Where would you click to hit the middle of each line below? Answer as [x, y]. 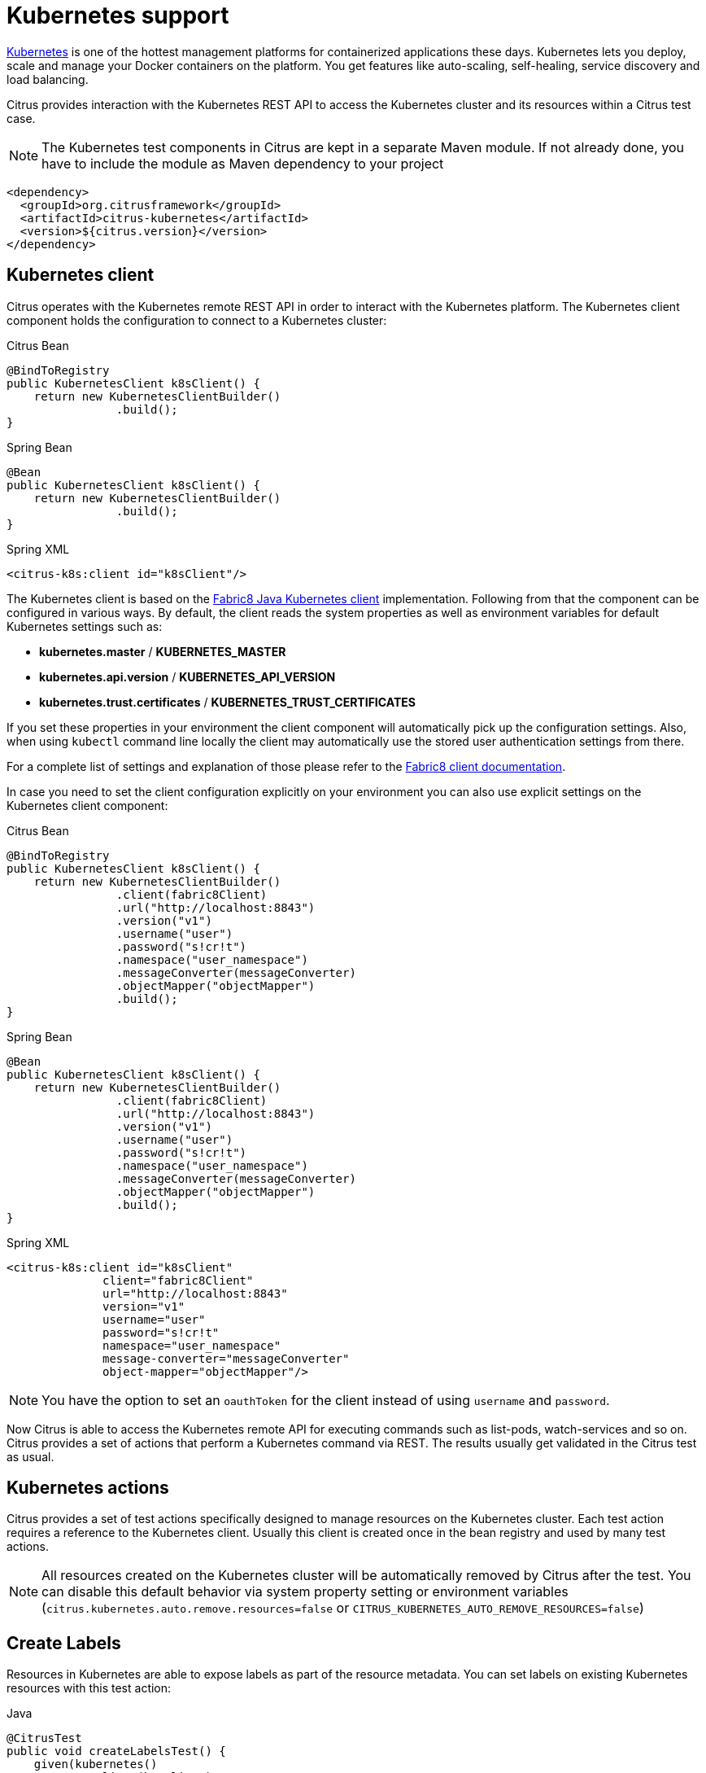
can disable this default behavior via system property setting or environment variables [305, 1592]
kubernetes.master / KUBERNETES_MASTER [163, 651]
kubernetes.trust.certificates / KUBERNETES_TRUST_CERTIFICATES [227, 702]
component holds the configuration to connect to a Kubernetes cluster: [197, 320]
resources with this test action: [89, 1688]
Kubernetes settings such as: [85, 626]
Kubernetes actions [88, 1488]
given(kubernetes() [96, 1764]
